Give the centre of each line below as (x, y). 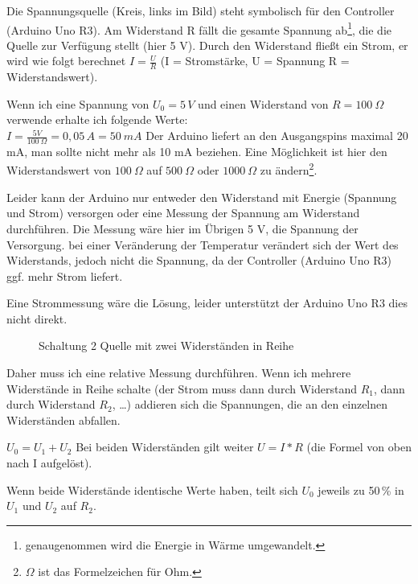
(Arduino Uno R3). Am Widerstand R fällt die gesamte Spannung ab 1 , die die (199, 28)
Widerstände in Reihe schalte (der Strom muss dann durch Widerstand (182, 388)
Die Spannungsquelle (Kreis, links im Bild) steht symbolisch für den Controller (201, 10)
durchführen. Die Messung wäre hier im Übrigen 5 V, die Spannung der (182, 228)
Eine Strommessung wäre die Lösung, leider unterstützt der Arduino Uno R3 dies (207, 303)
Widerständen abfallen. (64, 419)
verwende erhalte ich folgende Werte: (97, 119)
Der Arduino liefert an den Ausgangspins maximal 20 (277, 136)
